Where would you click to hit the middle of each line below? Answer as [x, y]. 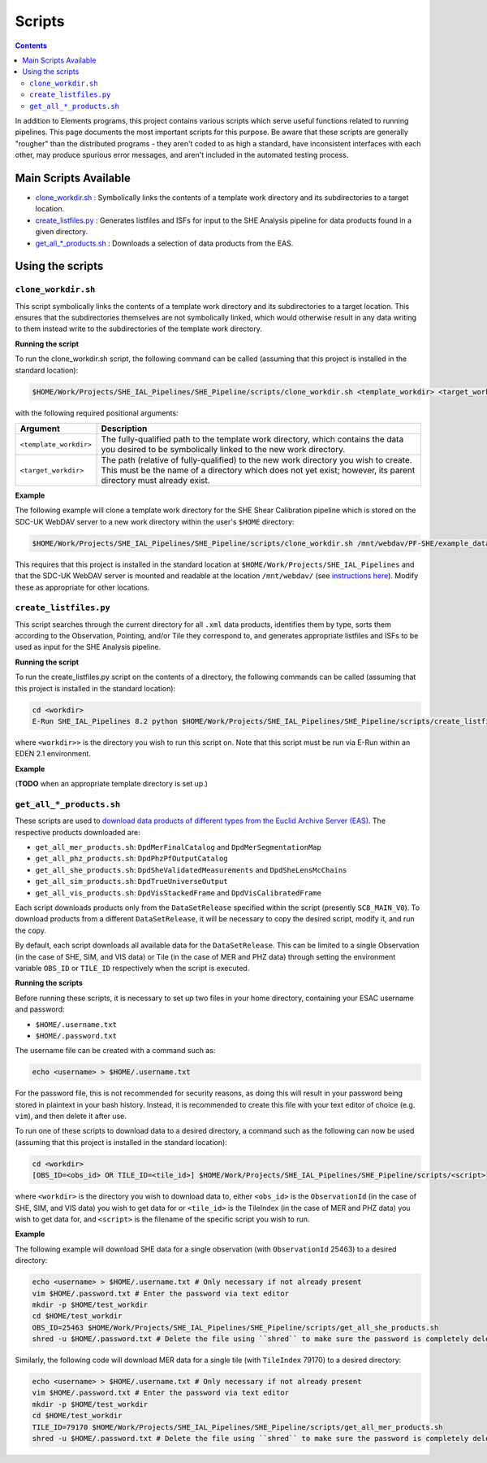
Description [124, 429]
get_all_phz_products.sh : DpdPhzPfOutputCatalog [131, 859]
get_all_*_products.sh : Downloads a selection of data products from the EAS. [164, 243]
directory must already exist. [155, 480]
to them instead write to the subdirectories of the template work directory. [139, 329]
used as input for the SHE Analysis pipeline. [88, 647]
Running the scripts [49, 983]
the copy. [30, 930]
